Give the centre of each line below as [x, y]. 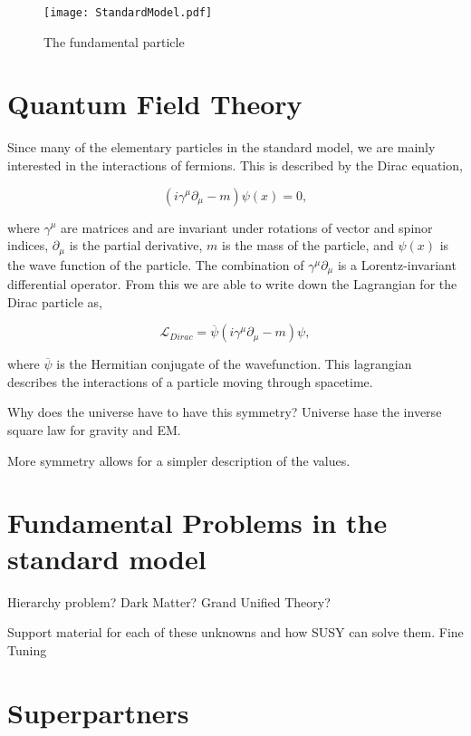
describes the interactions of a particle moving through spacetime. [190, 381]
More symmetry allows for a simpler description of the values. [179, 460]
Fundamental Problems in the [197, 523]
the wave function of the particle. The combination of [156, 264]
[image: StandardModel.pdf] [128, 13]
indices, [28, 245]
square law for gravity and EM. [94, 430]
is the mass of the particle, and [308, 245]
